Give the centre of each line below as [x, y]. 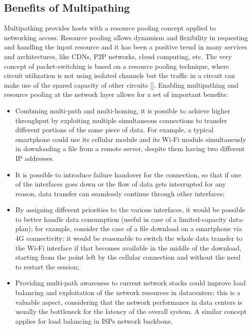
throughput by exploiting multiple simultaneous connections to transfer [121, 120]
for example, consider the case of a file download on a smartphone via [139, 228]
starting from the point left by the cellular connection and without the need [128, 257]
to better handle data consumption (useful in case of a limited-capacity [121, 219]
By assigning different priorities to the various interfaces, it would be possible [130, 210]
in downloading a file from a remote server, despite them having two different [130, 149]
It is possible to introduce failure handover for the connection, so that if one [128, 174]
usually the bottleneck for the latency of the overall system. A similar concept [131, 311]
